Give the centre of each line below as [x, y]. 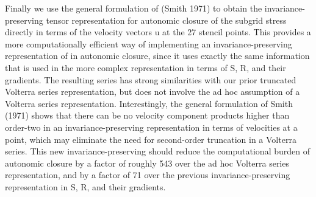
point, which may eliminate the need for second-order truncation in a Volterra [151, 139]
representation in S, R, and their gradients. [85, 186]
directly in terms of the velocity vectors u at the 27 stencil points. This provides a [158, 32]
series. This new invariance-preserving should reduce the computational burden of [157, 151]
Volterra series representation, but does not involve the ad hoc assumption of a [153, 92]
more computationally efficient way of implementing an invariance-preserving [149, 43]
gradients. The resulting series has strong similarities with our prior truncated [151, 79]
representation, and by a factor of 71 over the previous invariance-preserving [148, 175]
